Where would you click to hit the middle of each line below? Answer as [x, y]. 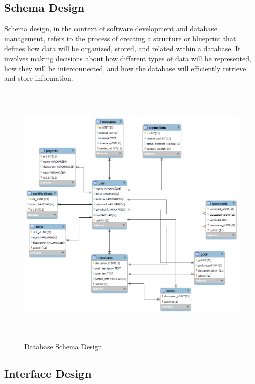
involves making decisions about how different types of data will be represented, [128, 58]
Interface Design [48, 373]
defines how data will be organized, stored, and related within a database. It [122, 48]
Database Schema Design [63, 346]
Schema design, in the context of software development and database [111, 29]
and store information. [39, 78]
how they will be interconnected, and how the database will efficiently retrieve [125, 68]
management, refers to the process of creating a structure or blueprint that [120, 38]
